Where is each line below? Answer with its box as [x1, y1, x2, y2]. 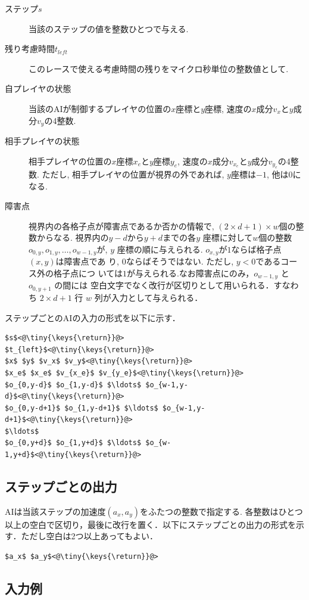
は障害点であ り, [55, 255, 120, 268]
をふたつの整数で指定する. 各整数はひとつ [140, 505, 303, 517]
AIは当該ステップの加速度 [5, 505, 106, 517]
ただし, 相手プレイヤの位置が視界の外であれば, [42, 168, 224, 181]
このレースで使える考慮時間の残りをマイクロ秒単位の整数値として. [29, 62, 289, 74]
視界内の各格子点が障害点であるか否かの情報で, [29, 219, 214, 232]
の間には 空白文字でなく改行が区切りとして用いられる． [54, 279, 274, 291]
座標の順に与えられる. [117, 243, 203, 255]
